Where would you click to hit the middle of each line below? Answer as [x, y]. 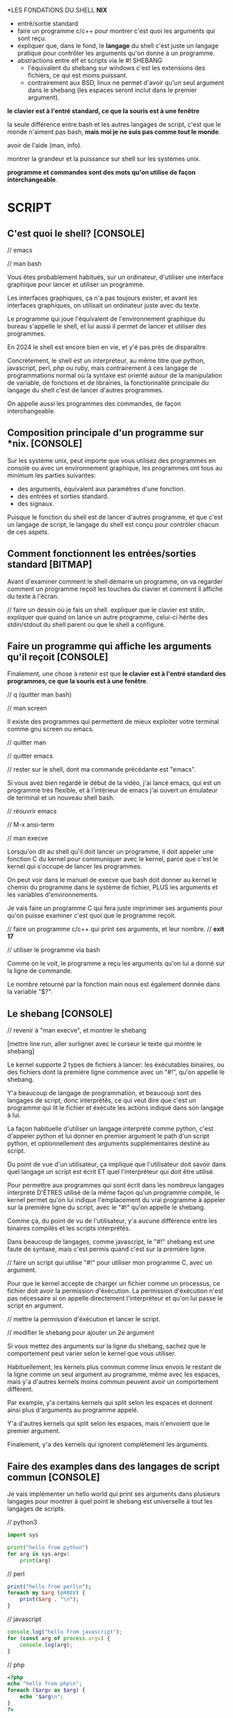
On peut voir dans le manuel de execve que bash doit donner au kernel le [112, 880]
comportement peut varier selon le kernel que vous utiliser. [91, 1353]
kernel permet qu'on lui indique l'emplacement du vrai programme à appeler [116, 1200]
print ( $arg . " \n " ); [49, 1600]
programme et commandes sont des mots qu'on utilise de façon [102, 172]
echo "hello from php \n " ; [45, 1684]
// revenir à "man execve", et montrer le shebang [77, 1031]
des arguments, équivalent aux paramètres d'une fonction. [101, 488]
